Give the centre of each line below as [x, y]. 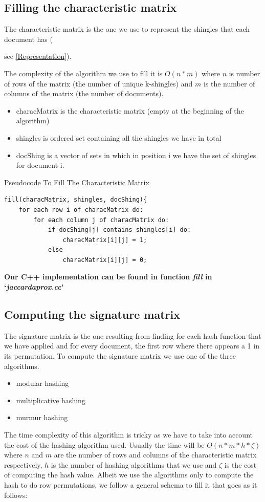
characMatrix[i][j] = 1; [105, 240]
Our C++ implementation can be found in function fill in [108, 277]
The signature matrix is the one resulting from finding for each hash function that [133, 335]
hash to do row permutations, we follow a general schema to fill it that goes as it [131, 485]
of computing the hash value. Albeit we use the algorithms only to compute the [129, 475]
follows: [16, 495]
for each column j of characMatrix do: [101, 220]
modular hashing [42, 383]
